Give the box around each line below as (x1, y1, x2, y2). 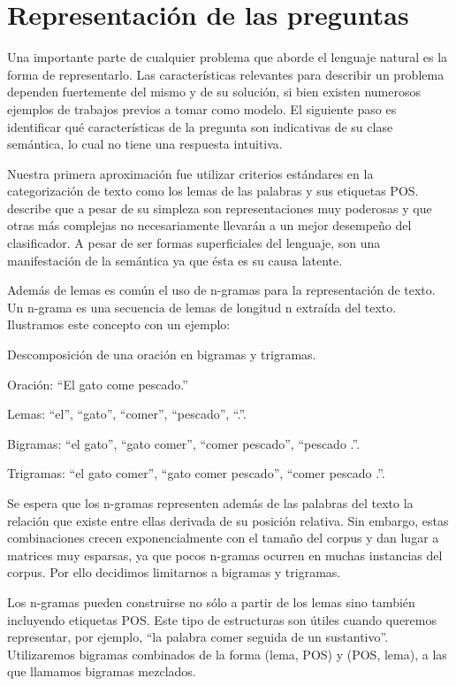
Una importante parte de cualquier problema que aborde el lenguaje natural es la (7, 48, 448, 66)
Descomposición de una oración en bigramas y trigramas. (7, 345, 316, 364)
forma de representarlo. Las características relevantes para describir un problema (7, 65, 445, 83)
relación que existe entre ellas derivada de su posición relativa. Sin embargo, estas (7, 511, 449, 529)
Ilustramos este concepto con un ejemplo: (7, 315, 231, 334)
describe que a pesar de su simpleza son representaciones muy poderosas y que (7, 198, 432, 217)
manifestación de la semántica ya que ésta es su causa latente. (7, 251, 343, 269)
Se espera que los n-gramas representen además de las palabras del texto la (7, 494, 414, 512)
